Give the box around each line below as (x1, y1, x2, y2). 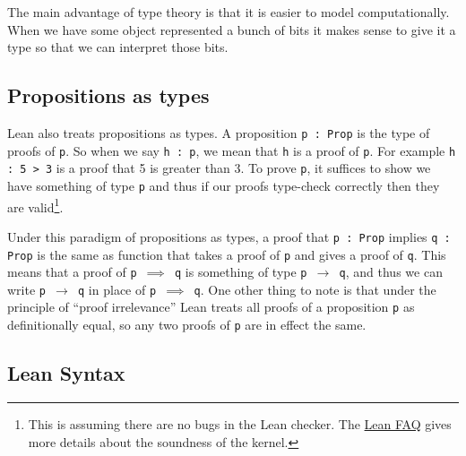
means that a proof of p (7, 262, 137, 281)
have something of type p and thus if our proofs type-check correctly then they (7, 176, 440, 194)
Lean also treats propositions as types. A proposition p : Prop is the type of (7, 123, 430, 142)
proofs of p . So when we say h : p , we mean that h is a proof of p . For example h (7, 141, 456, 159)
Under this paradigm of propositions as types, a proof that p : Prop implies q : (7, 227, 451, 245)
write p (7, 280, 46, 298)
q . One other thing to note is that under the (194, 280, 436, 298)
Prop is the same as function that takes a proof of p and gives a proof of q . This (7, 245, 446, 263)
